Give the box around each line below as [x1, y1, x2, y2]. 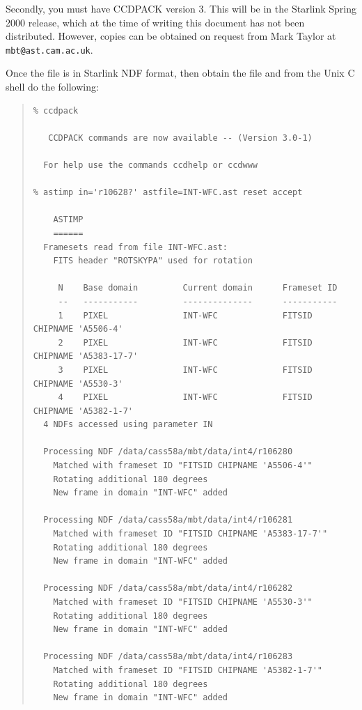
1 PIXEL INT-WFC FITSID [58, 310, 313, 321]
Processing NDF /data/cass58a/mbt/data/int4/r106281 [43, 515, 293, 525]
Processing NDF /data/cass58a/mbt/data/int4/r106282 [43, 583, 293, 594]
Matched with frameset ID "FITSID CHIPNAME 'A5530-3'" [53, 597, 313, 607]
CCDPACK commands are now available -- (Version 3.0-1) [48, 132, 313, 143]
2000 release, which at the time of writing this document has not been [6, 15, 305, 29]
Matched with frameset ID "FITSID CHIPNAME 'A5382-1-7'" [53, 665, 323, 675]
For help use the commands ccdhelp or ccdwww [43, 160, 258, 170]
